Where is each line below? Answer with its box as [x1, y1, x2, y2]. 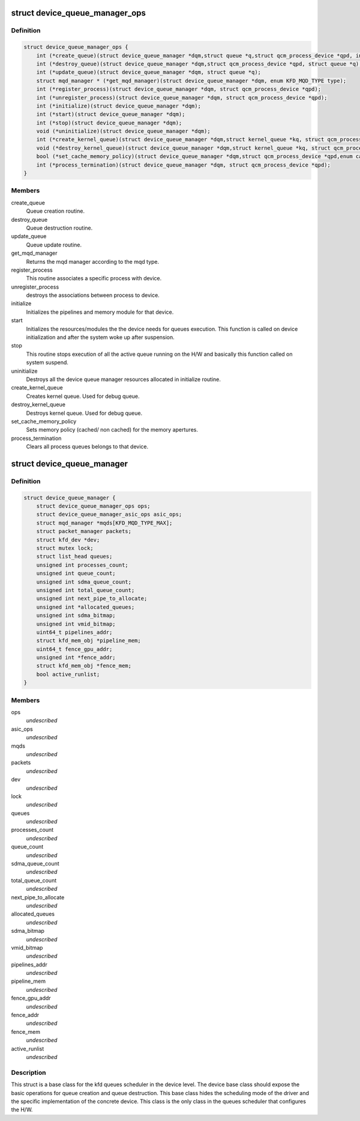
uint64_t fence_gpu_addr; [36, 646, 113, 652]
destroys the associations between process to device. [26, 292, 160, 299]
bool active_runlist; [36, 671, 100, 677]
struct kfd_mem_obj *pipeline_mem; [36, 637, 141, 644]
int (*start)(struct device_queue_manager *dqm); [36, 111, 185, 118]
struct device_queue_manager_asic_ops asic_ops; [36, 511, 182, 518]
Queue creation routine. [26, 207, 85, 215]
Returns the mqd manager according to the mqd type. [26, 258, 160, 265]
